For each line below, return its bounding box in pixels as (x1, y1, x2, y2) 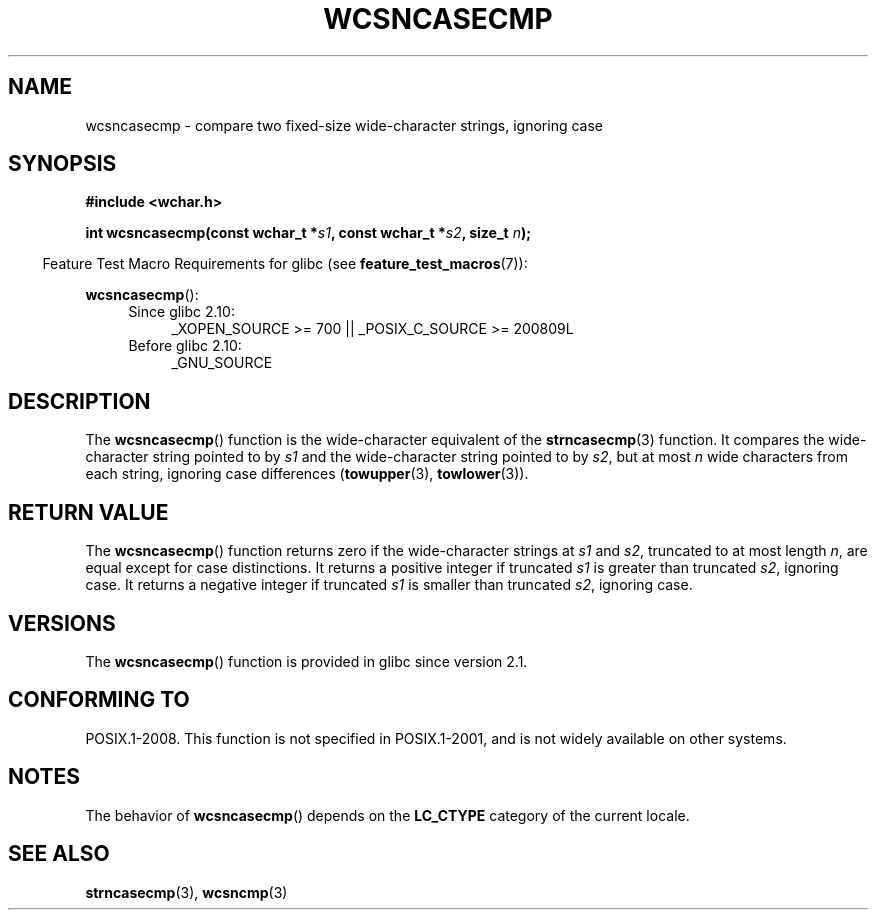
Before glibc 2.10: (128, 337, 242, 355)
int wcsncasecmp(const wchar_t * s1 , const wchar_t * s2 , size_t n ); (85, 224, 532, 242)
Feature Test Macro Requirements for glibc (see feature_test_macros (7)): (42, 255, 528, 273)
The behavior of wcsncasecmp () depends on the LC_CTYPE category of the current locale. (85, 806, 690, 824)
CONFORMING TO (8, 687, 190, 713)
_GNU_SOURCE (171, 354, 273, 372)
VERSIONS (8, 610, 116, 636)
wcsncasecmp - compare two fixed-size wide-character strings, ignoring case (85, 116, 603, 134)
